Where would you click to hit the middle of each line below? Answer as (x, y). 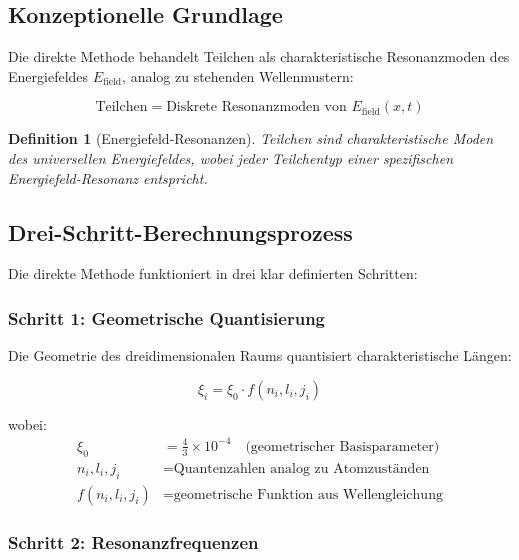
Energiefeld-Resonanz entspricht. (108, 177)
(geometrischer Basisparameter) (342, 446)
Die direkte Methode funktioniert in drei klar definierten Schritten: (213, 273)
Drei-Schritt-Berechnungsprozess (180, 231)
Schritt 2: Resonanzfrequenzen (133, 542)
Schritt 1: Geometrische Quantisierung (167, 317)
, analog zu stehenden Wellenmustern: (238, 75)
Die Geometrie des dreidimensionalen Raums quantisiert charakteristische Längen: (260, 355)
